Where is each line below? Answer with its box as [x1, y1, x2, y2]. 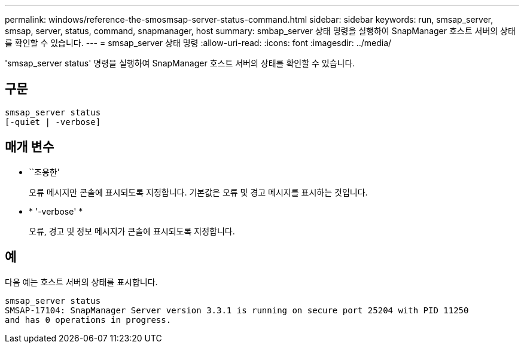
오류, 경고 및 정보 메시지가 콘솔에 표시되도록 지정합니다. [29, 225, 235, 236]
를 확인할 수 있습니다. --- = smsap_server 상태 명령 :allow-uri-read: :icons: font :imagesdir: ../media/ [5, 38, 392, 48]
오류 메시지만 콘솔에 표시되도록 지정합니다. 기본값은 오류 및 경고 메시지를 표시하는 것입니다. [29, 187, 368, 197]
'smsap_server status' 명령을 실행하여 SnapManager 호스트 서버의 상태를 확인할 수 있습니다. [5, 58, 355, 68]
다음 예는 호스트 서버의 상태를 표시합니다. [5, 276, 158, 287]
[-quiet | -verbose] [5, 117, 101, 127]
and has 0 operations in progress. [5, 315, 172, 325]
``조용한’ [29, 166, 60, 177]
